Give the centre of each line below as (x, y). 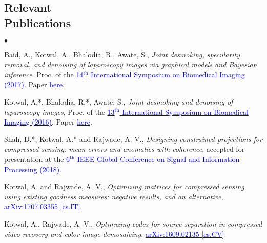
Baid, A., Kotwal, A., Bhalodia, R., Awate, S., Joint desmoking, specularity (122, 54)
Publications (38, 22)
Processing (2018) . (33, 169)
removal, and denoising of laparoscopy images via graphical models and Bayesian (131, 64)
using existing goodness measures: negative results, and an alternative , (114, 196)
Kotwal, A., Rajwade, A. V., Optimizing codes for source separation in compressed (133, 223)
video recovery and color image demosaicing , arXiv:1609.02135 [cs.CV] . (115, 234)
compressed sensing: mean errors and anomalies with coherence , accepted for (125, 149)
